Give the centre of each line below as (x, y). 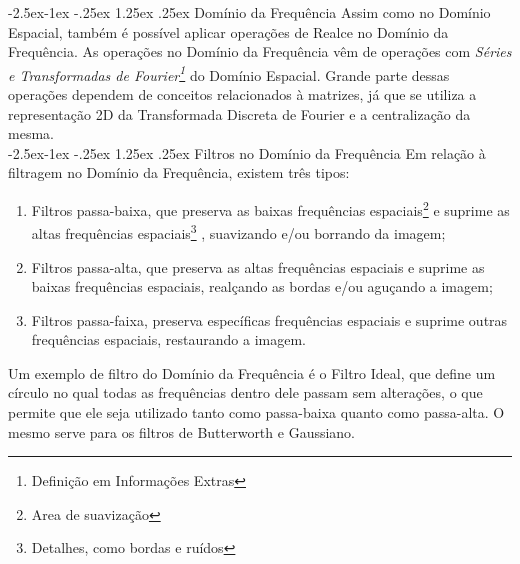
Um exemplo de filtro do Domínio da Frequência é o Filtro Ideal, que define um (252, 372)
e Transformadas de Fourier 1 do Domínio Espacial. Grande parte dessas (229, 73)
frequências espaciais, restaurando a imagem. (168, 339)
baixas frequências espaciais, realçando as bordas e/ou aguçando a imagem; (262, 286)
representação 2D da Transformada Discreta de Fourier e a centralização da (239, 113)
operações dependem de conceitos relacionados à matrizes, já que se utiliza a (242, 94)
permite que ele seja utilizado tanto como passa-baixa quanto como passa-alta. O (256, 412)
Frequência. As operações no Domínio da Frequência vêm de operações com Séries (260, 51)
